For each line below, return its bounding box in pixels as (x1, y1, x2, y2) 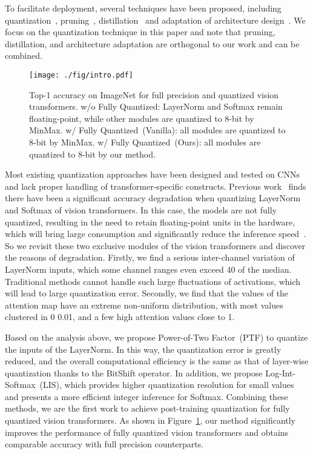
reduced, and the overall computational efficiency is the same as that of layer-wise (5, 355, 309, 367)
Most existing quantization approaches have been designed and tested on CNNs (5, 168, 300, 181)
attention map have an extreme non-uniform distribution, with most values (5, 298, 283, 311)
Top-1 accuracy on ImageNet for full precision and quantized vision (29, 88, 279, 101)
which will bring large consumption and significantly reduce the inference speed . (5, 227, 306, 240)
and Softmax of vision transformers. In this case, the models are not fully (5, 203, 277, 216)
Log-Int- (265, 366, 296, 379)
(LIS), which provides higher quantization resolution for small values (39, 378, 294, 391)
